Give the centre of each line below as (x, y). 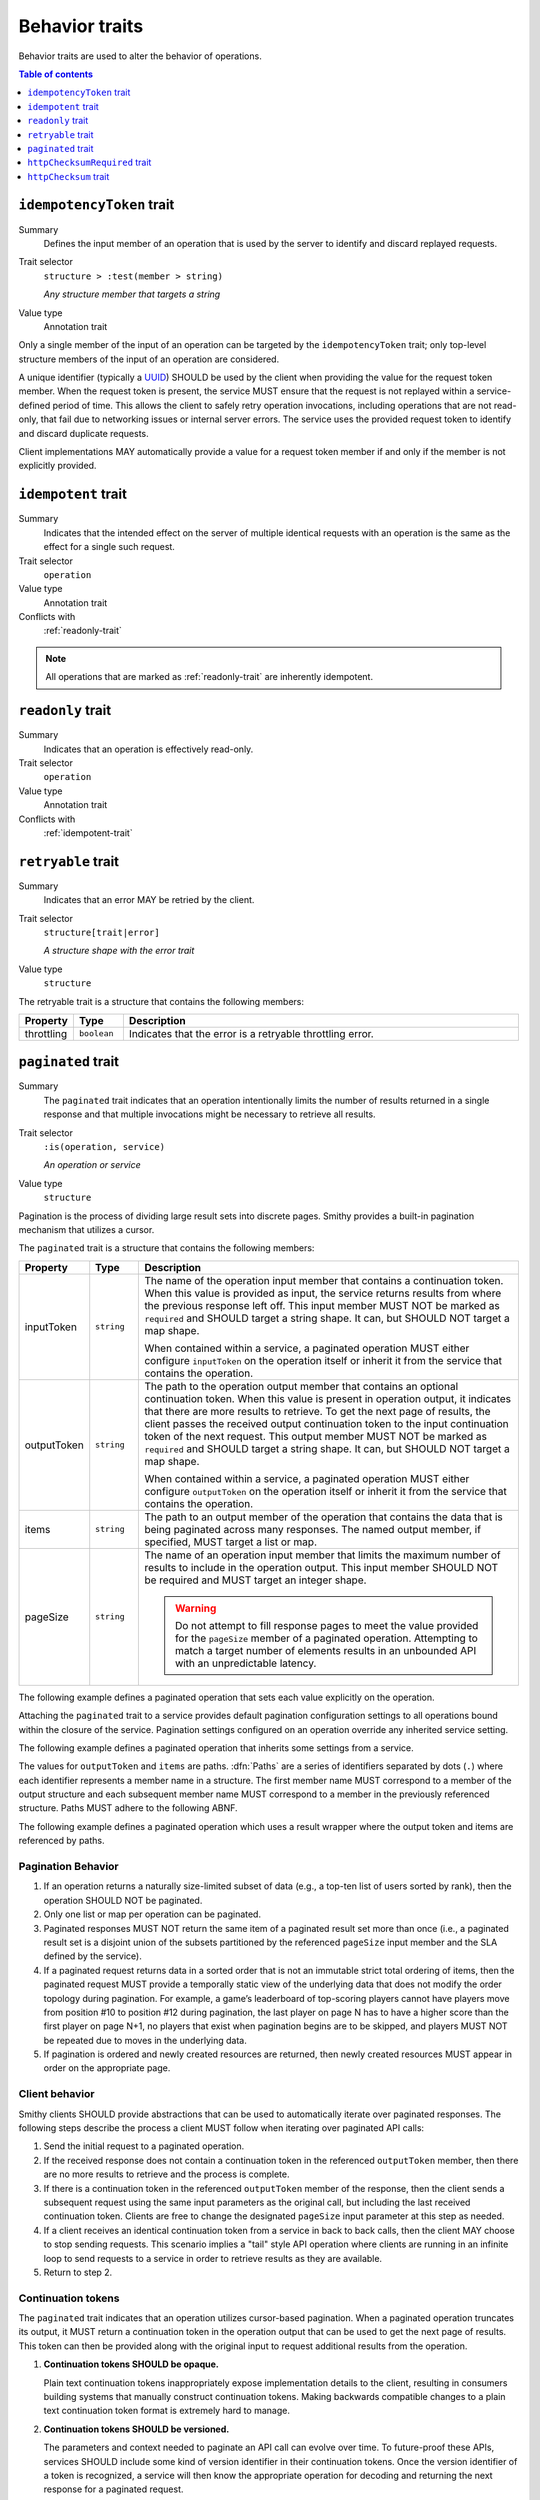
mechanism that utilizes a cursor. (86, 1229)
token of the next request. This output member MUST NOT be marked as (315, 1436)
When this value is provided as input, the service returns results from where (323, 1293)
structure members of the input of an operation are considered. (149, 359)
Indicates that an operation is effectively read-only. (148, 749)
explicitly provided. (57, 466)
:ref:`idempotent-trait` (88, 832)
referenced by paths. (61, 1841)
